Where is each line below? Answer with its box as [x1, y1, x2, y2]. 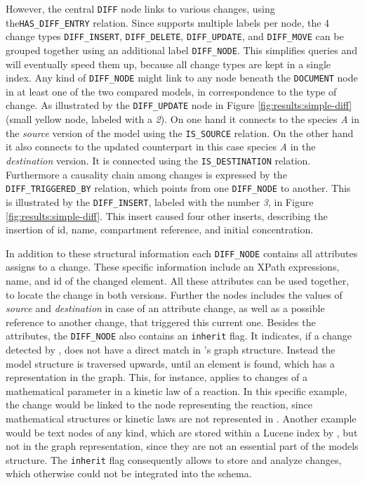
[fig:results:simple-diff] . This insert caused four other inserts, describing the [6, 208, 328, 223]
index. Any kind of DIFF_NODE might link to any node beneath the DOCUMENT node [6, 70, 358, 85]
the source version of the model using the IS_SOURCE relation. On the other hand [6, 125, 354, 140]
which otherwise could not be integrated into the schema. [6, 466, 252, 481]
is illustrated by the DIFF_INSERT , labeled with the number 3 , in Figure [6, 194, 314, 209]
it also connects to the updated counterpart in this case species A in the [6, 139, 316, 154]
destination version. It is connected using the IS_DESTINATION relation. [6, 153, 311, 167]
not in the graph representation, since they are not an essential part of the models [6, 439, 359, 453]
